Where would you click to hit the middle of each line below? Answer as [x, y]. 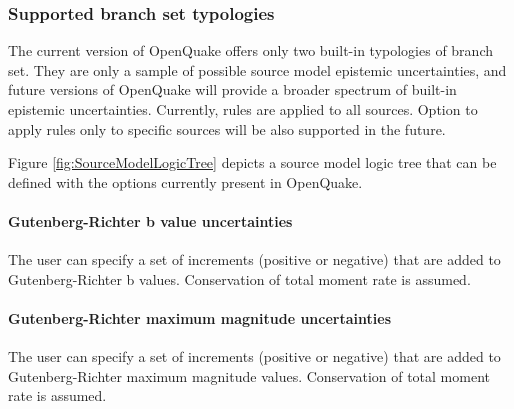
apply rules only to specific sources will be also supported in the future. [227, 128]
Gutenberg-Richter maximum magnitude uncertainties [199, 317]
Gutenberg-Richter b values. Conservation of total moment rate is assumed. [239, 278]
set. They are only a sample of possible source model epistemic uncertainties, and [257, 69]
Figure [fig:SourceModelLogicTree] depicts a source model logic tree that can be [252, 162]
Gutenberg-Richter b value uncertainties [150, 220]
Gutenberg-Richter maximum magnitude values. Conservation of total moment [249, 375]
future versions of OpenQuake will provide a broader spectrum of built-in [232, 89]
